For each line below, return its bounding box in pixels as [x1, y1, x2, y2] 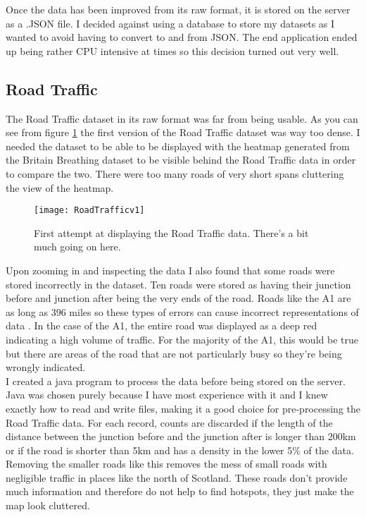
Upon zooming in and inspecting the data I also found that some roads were [6, 262, 335, 277]
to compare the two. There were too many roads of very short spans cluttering [6, 166, 344, 181]
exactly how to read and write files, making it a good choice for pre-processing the [6, 401, 361, 415]
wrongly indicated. [6, 360, 86, 375]
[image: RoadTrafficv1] [34, 205, 145, 216]
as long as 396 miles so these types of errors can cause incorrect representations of [6, 304, 359, 319]
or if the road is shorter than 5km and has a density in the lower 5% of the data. [6, 442, 354, 457]
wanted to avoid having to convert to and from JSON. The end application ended [6, 30, 358, 44]
